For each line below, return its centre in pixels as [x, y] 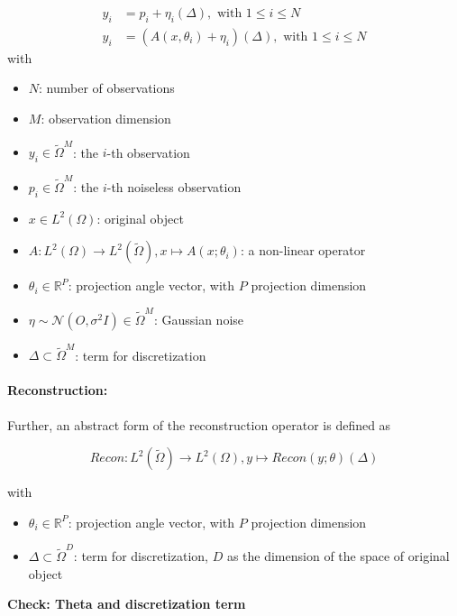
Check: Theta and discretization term [127, 604]
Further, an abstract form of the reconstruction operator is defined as [199, 424]
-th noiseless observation [174, 186]
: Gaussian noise [199, 319]
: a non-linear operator [303, 250]
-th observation [148, 152]
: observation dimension [106, 119]
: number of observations [107, 88]
